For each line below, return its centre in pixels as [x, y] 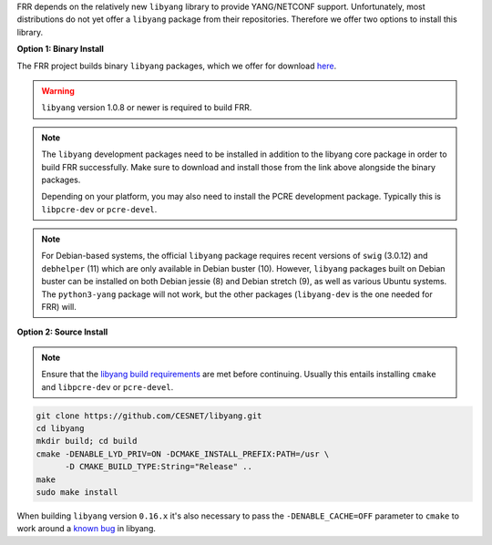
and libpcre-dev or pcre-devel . [108, 386]
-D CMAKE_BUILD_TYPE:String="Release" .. [159, 467]
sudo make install [77, 492]
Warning [58, 90]
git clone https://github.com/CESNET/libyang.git [149, 416]
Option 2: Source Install [62, 332]
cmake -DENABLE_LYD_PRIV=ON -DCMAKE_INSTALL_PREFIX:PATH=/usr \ [183, 454]
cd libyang [60, 428]
